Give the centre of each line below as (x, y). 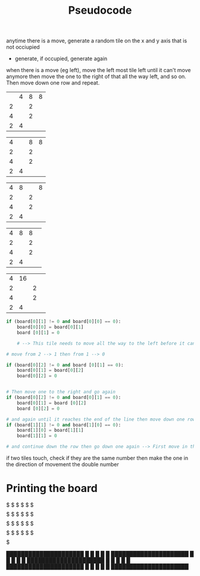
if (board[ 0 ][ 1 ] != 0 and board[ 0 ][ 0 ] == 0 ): (64, 322)
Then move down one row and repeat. (53, 83)
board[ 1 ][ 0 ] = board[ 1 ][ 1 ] (50, 430)
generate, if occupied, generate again (61, 59)
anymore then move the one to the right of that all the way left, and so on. (96, 77)
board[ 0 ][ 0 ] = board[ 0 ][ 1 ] (50, 327)
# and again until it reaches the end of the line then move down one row (101, 419)
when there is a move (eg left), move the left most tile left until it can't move (99, 70)
